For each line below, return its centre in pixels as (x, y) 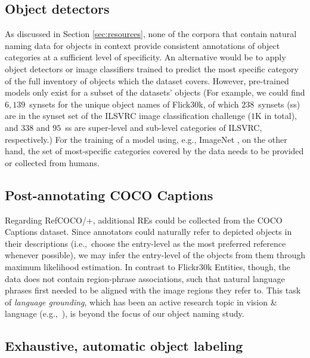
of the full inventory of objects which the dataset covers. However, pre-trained (147, 80)
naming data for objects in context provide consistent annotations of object (142, 45)
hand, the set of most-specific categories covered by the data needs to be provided (154, 151)
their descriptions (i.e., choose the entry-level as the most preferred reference (145, 243)
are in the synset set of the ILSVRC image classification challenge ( (128, 116)
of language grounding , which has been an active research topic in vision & (141, 302)
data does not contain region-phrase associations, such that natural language (145, 278)
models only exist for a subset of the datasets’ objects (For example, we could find (155, 92)
